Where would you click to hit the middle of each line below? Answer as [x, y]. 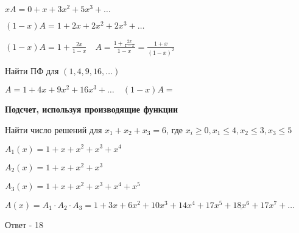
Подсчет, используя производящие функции [92, 109]
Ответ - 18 [24, 224]
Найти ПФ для [32, 70]
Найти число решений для [54, 129]
